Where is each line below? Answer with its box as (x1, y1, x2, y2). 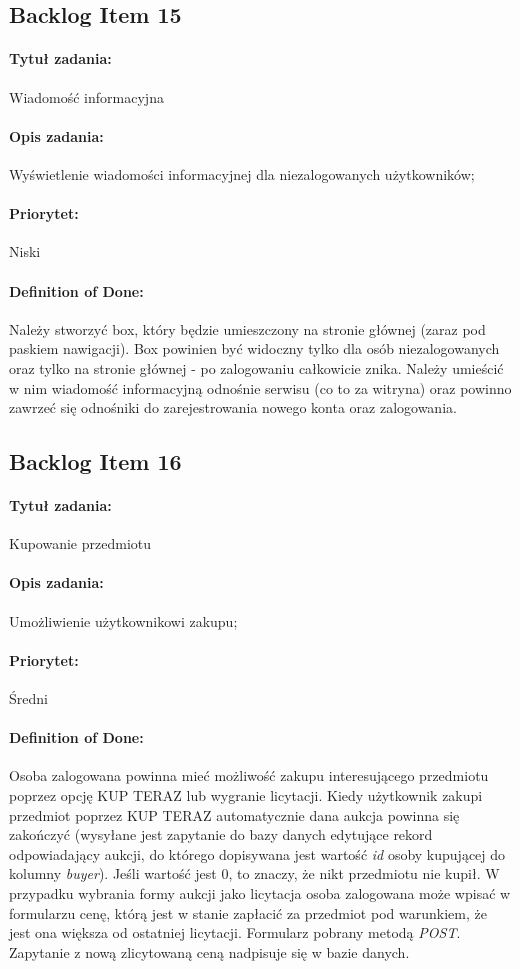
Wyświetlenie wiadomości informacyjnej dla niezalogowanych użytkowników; (9, 163, 475, 184)
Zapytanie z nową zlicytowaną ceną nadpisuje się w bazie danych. (9, 941, 410, 962)
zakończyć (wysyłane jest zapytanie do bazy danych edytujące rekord (9, 824, 433, 845)
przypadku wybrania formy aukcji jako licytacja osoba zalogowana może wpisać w (9, 883, 511, 904)
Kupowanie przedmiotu (9, 533, 152, 554)
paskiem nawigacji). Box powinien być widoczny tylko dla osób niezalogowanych (9, 338, 500, 359)
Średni (9, 688, 48, 709)
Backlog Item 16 (9, 446, 182, 477)
